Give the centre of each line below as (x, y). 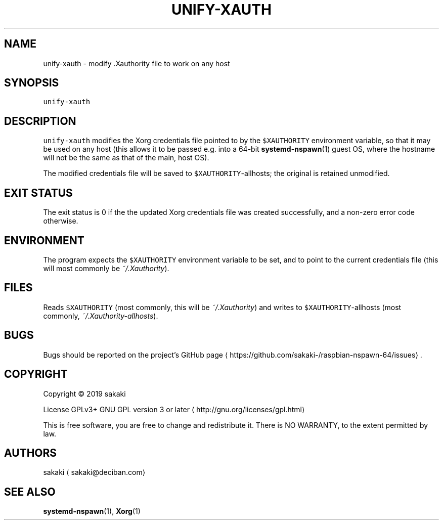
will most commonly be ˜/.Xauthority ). (106, 268)
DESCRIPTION (40, 121)
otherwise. (61, 221)
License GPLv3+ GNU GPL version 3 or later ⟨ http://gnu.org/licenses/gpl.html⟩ (174, 409)
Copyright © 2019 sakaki (84, 394)
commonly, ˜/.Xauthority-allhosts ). (101, 316)
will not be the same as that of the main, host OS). (126, 158)
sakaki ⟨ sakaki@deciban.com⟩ (94, 472)
